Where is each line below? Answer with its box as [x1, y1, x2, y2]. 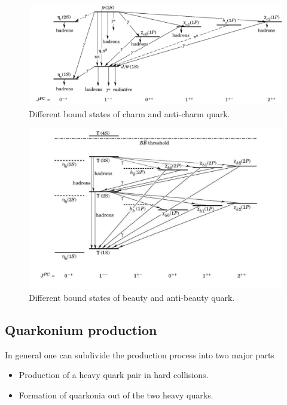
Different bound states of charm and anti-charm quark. [29, 107, 230, 120]
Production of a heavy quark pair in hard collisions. [19, 369, 209, 381]
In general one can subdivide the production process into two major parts [5, 348, 274, 361]
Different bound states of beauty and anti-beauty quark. [29, 291, 235, 304]
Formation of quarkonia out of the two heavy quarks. [19, 389, 213, 401]
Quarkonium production [5, 321, 157, 339]
